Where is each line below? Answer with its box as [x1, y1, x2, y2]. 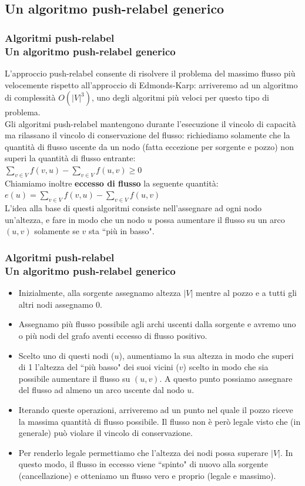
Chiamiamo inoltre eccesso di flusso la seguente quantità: [5, 177, 219, 189]
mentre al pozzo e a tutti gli [196, 287, 297, 299]
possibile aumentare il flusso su [18, 372, 130, 384]
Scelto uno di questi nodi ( [18, 349, 115, 361]
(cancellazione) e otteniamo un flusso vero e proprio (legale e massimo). [18, 469, 276, 481]
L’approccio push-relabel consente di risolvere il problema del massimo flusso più [5, 66, 296, 79]
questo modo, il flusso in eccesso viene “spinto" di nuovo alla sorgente [18, 458, 269, 470]
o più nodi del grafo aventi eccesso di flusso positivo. [18, 329, 207, 341]
